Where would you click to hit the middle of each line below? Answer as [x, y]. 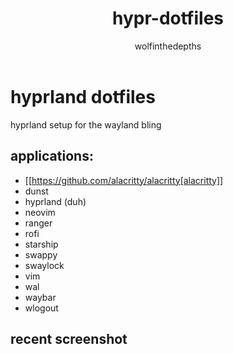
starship [41, 244]
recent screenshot [69, 338]
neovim [40, 212]
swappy [41, 254]
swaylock [44, 265]
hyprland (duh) [55, 201]
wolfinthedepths [168, 46]
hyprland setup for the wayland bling [86, 124]
